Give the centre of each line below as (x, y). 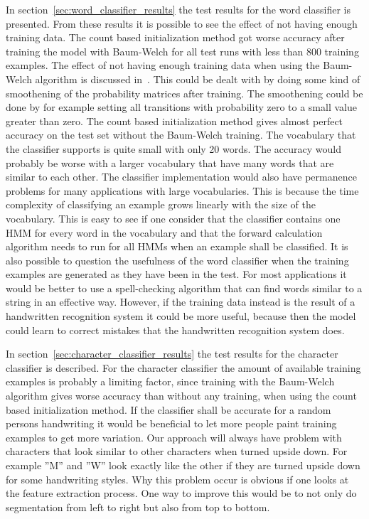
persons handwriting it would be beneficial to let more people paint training (171, 423)
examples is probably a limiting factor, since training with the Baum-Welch (170, 381)
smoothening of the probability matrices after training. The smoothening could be (184, 93)
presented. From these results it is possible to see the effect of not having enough (182, 23)
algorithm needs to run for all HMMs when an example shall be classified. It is (177, 246)
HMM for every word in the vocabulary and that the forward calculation (164, 232)
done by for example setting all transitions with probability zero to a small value (181, 107)
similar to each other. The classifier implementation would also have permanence (181, 177)
